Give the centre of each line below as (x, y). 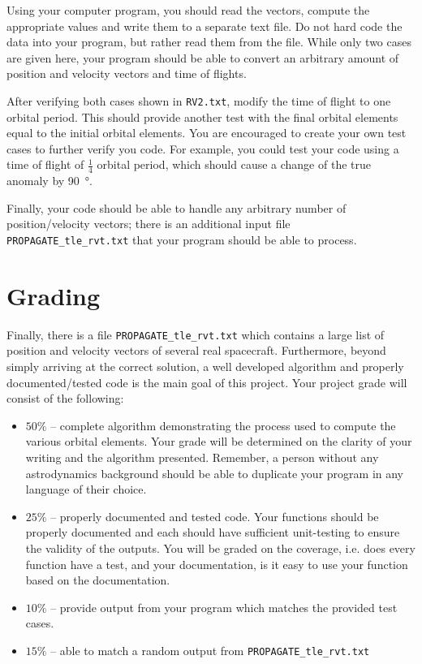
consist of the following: (65, 398)
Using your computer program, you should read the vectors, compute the (188, 10)
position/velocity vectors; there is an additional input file (149, 224)
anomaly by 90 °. (50, 181)
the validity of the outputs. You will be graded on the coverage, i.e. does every (220, 548)
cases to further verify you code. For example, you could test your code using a (203, 148)
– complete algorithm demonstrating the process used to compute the (223, 425)
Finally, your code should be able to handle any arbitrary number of (177, 207)
